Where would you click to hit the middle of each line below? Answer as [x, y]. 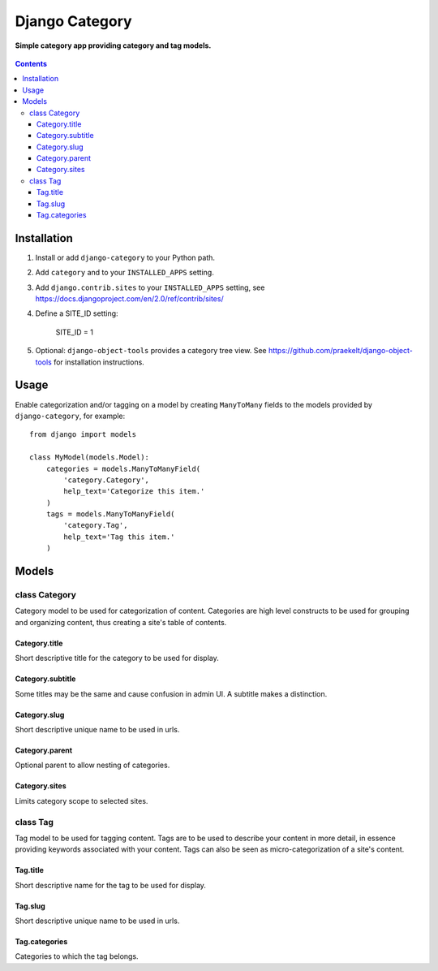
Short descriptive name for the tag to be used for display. [111, 885]
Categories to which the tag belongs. [77, 956]
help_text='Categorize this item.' [134, 492]
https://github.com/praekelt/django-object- [340, 351]
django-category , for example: [70, 416]
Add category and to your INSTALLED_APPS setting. [125, 273]
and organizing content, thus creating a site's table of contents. [121, 622]
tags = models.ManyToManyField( [110, 514]
